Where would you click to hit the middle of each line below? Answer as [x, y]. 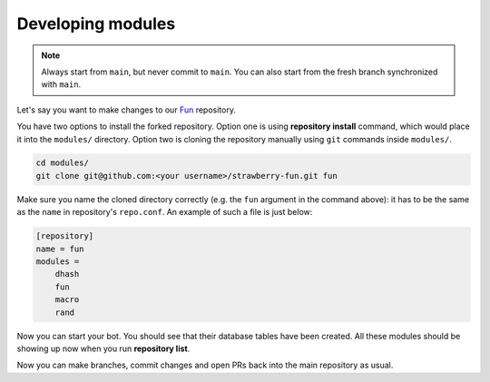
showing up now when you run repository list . [103, 348]
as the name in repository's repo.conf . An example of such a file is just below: [165, 212]
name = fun [60, 249]
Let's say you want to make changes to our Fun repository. [126, 110]
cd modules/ [63, 163]
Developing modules [96, 24]
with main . [61, 84]
